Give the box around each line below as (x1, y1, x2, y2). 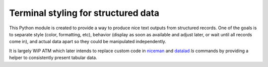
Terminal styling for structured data (9, 7, 160, 18)
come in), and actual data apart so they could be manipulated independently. (9, 39, 166, 45)
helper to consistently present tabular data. (9, 55, 98, 61)
